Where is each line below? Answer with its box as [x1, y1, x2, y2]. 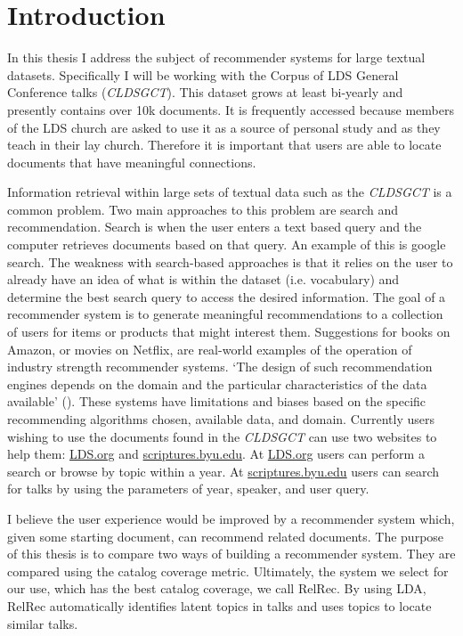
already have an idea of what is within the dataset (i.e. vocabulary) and [7, 270, 400, 289]
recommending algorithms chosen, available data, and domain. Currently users [7, 410, 435, 428]
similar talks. [7, 614, 78, 632]
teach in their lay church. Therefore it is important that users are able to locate [7, 135, 442, 154]
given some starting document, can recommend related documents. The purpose [7, 526, 444, 545]
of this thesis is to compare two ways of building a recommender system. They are [7, 544, 456, 563]
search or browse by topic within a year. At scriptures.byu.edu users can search [7, 461, 439, 480]
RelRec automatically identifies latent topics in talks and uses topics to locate [7, 596, 432, 615]
